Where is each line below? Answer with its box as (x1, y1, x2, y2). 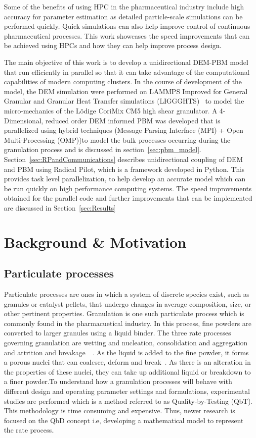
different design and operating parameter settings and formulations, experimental (4, 385, 250, 396)
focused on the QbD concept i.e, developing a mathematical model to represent (4, 415, 244, 425)
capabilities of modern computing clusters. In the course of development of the (4, 76, 242, 87)
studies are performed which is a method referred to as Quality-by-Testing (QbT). (4, 395, 253, 406)
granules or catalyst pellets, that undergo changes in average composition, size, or (4, 298, 251, 309)
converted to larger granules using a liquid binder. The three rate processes (4, 328, 231, 338)
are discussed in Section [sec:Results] (4, 202, 116, 213)
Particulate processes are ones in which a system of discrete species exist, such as (4, 289, 250, 299)
